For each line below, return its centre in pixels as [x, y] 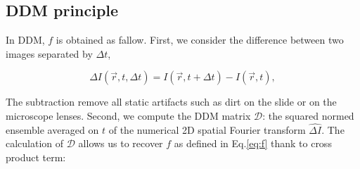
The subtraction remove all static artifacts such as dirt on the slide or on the [171, 102]
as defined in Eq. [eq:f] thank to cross [253, 143]
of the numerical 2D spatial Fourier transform [207, 129]
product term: [36, 157]
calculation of [35, 143]
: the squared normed [308, 115]
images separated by [49, 53]
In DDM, [25, 40]
